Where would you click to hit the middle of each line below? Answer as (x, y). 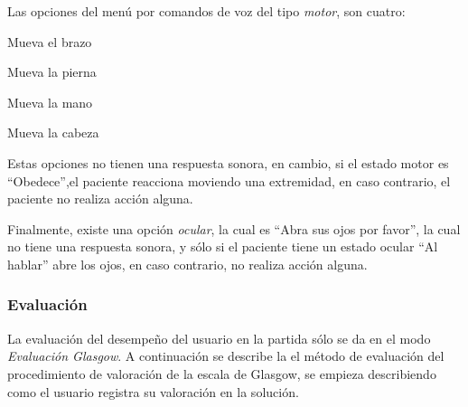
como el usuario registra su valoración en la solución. (153, 391)
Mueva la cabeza (53, 133)
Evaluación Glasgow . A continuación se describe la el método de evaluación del (226, 356)
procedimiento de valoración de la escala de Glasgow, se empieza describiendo (222, 373)
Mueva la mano (50, 102)
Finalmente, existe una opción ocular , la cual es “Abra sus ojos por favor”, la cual (234, 228)
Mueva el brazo (50, 41)
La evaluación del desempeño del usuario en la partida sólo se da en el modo (219, 338)
